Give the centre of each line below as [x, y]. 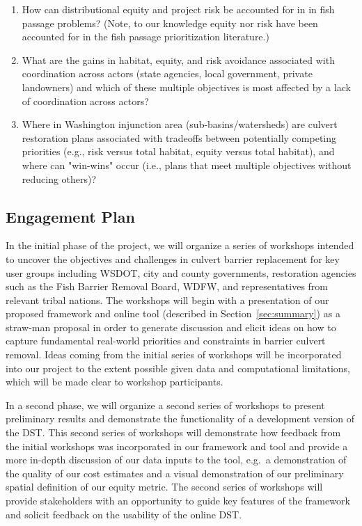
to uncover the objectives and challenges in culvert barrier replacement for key [173, 258]
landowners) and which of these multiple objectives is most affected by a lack [186, 87]
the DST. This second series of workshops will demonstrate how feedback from [173, 432]
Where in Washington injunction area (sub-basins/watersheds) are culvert [180, 124]
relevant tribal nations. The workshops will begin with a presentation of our [167, 300]
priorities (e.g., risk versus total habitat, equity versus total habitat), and [178, 151]
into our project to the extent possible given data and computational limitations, [178, 368]
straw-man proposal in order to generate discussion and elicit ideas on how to [171, 327]
